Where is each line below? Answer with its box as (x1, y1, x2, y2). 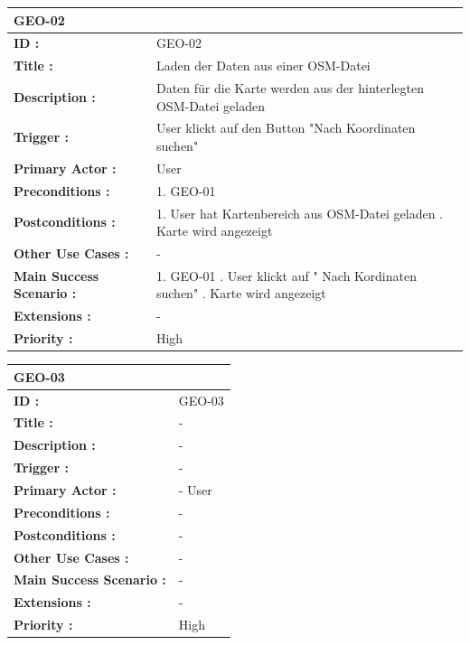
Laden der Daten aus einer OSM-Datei (155, 56, 371, 75)
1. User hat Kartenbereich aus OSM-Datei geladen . (155, 203, 443, 222)
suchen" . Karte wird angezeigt (155, 284, 326, 303)
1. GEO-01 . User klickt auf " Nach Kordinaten (155, 266, 417, 285)
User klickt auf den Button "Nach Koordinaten (155, 118, 416, 137)
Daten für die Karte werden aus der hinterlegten (155, 79, 424, 98)
